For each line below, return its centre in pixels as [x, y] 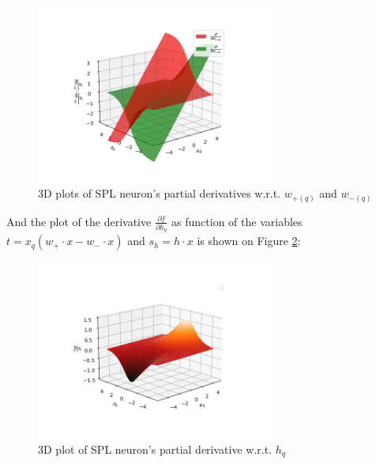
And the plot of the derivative [79, 221]
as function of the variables [237, 221]
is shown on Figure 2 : [249, 241]
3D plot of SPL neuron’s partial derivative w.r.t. [155, 449]
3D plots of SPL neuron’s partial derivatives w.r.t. [160, 193]
